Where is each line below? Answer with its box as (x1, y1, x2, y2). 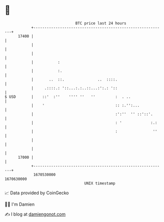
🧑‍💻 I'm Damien (4, 201, 35, 207)
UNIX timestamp (84, 180, 116, 186)
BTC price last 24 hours (75, 21, 126, 26)
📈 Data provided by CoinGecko (4, 190, 69, 196)
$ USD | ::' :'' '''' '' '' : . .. (4, 94, 131, 99)
